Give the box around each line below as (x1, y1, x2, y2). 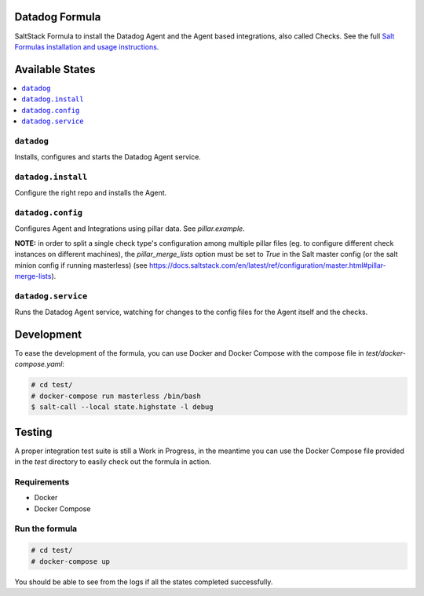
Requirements (14, 476, 70, 487)
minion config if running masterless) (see (14, 260, 148, 270)
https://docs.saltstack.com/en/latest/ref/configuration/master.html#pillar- (149, 260, 386, 270)
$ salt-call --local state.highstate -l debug (31, 403, 214, 411)
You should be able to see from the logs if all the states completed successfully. (14, 577, 273, 587)
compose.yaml (14, 360, 63, 369)
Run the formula (14, 523, 78, 534)
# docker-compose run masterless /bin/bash (31, 391, 202, 400)
